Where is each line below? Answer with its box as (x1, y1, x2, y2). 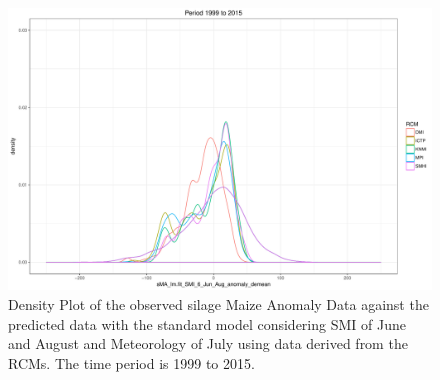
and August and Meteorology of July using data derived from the (8, 333, 408, 354)
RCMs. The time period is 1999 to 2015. (8, 352, 255, 373)
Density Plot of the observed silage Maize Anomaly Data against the (8, 293, 429, 314)
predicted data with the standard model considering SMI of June (8, 313, 406, 334)
